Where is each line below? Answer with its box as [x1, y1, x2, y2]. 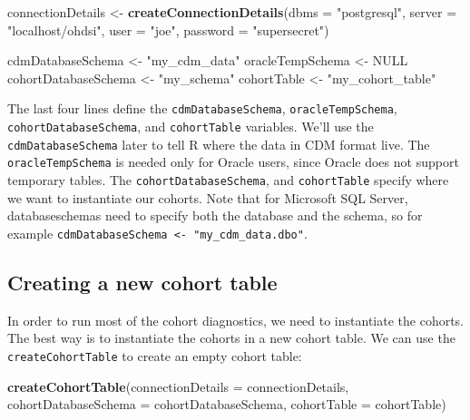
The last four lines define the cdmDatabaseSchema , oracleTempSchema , [7, 99, 397, 118]
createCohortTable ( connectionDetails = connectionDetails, [7, 376, 349, 396]
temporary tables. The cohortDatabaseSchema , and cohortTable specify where [7, 171, 449, 189]
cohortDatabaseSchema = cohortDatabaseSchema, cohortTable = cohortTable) [7, 395, 446, 414]
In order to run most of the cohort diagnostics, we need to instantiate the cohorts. [7, 310, 465, 329]
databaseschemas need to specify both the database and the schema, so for [7, 206, 423, 225]
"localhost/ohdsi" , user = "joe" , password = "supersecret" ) [7, 20, 329, 39]
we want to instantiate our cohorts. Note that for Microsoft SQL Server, [7, 188, 408, 207]
